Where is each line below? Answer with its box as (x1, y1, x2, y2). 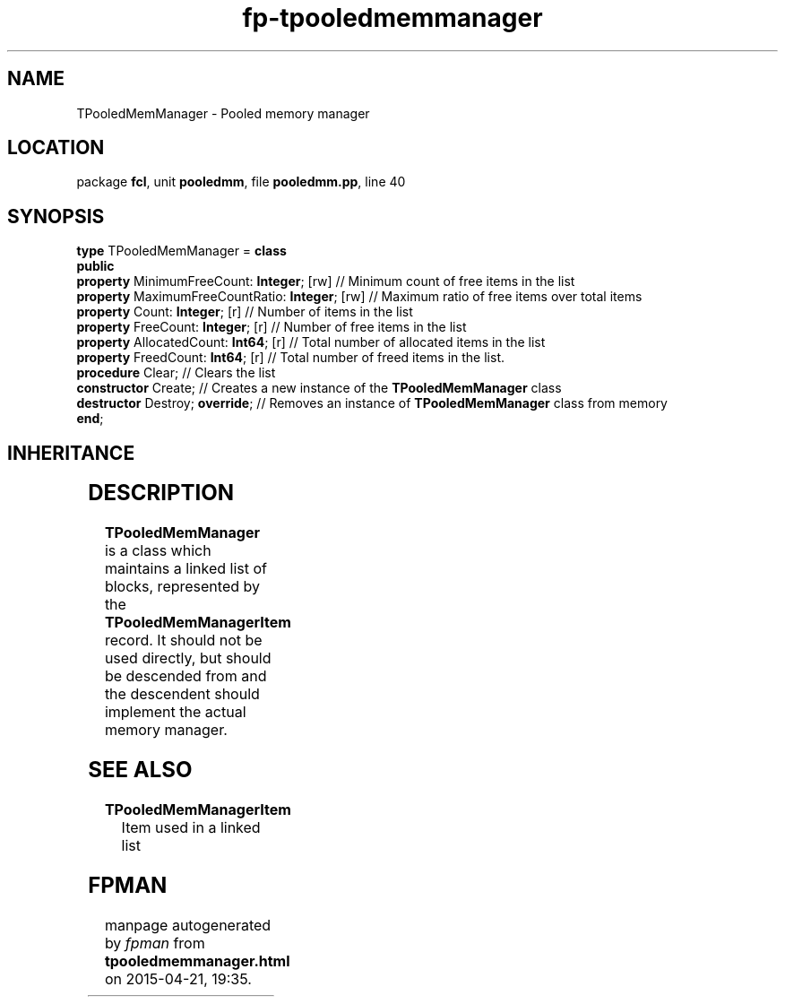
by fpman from (104, 933, 205, 952)
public (76, 258, 115, 274)
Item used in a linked (121, 818, 261, 836)
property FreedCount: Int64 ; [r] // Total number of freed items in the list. (76, 350, 505, 366)
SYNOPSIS (7, 204, 105, 228)
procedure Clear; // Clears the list (76, 365, 276, 381)
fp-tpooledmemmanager (242, 3, 543, 33)
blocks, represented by (104, 577, 260, 596)
